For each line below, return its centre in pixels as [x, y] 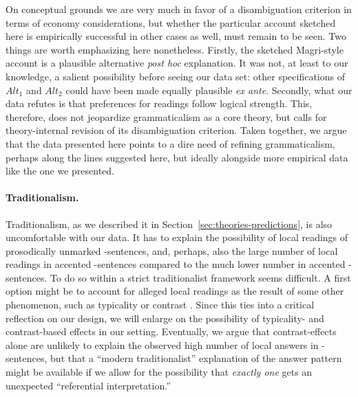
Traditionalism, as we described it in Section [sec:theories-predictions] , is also [169, 224]
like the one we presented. [60, 171]
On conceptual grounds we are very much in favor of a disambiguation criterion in [179, 9]
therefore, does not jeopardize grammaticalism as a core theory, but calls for [166, 116]
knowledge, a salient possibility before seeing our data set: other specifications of [175, 76]
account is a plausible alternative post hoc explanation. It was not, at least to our [177, 63]
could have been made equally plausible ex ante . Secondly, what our [209, 90]
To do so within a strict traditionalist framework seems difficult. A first [201, 277]
